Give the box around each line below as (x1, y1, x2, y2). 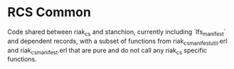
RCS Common (7, 4, 91, 20)
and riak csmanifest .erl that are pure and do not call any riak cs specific (7, 46, 208, 56)
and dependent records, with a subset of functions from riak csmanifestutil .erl (7, 37, 228, 46)
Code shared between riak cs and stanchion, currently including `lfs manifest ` (7, 27, 226, 37)
